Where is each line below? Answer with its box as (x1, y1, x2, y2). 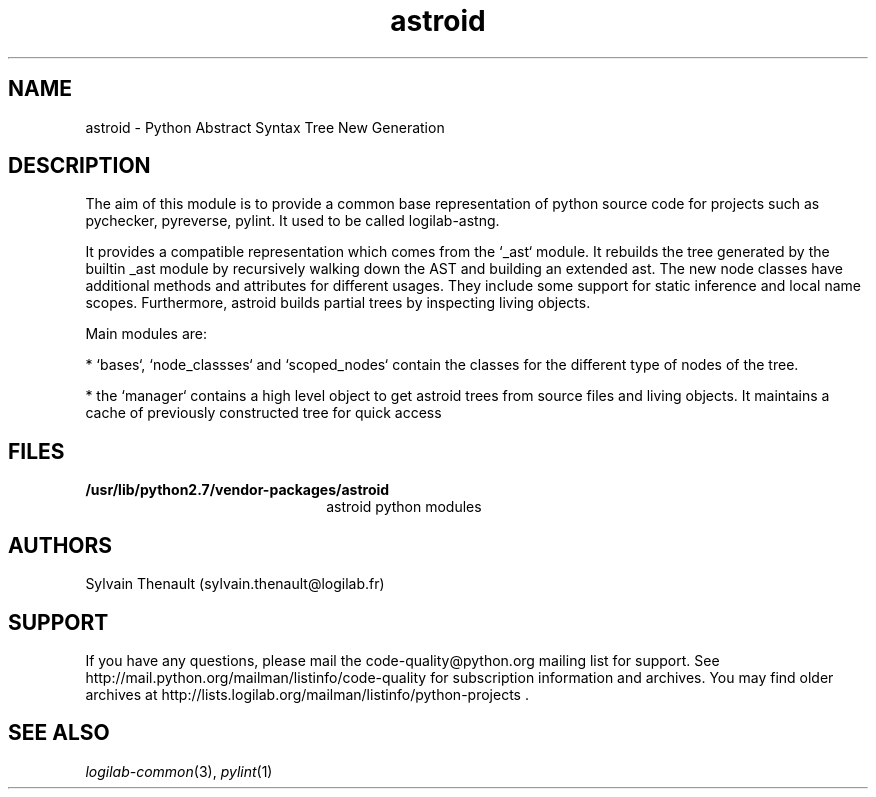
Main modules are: (85, 325, 207, 343)
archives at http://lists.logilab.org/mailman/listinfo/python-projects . (85, 685, 529, 703)
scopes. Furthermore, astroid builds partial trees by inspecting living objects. (85, 294, 591, 312)
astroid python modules (326, 498, 482, 516)
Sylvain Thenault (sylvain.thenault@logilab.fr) (85, 575, 385, 593)
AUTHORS (8, 532, 113, 558)
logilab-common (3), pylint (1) (85, 762, 273, 780)
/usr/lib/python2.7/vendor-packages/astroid (85, 481, 390, 499)
